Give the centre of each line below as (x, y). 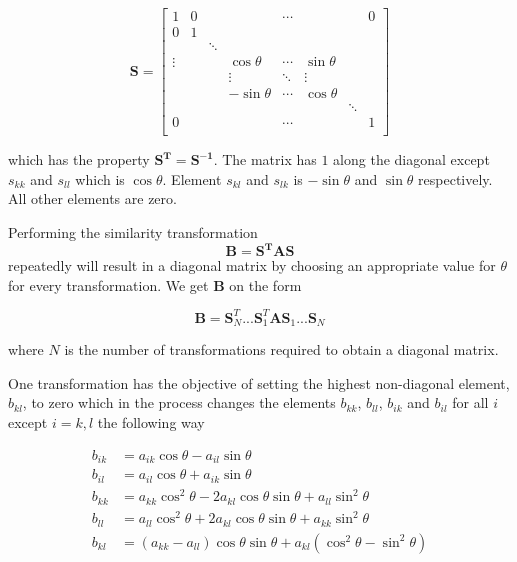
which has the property (79, 159)
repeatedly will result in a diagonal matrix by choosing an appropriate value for (252, 265)
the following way (151, 422)
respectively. (455, 178)
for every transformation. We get (108, 284)
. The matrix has (265, 159)
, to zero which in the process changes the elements (179, 402)
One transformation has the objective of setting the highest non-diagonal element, (259, 382)
